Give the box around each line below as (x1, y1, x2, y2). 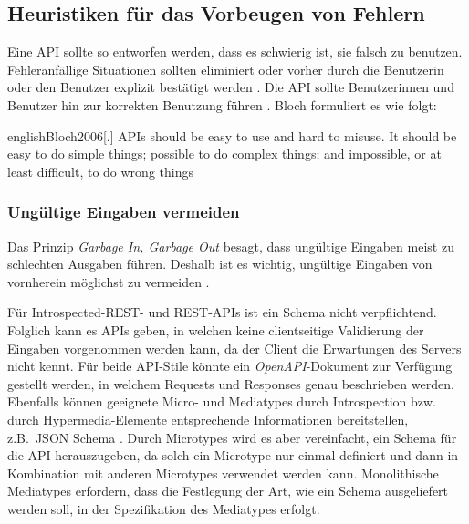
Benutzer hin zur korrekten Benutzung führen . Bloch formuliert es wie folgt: (7, 95, 437, 114)
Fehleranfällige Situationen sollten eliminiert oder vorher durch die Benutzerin (7, 59, 444, 78)
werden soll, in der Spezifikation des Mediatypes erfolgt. (7, 498, 320, 518)
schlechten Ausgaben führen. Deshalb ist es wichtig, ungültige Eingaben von (7, 254, 433, 273)
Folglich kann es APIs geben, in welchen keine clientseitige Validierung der (7, 320, 424, 339)
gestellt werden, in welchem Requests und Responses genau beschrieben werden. (7, 374, 454, 393)
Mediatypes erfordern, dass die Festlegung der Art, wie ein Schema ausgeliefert (7, 481, 449, 500)
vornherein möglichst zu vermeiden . (7, 272, 210, 291)
